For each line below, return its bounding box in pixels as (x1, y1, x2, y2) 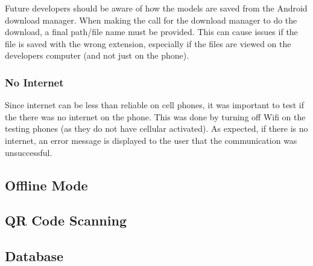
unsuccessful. (5, 146, 52, 158)
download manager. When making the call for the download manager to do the (5, 13, 297, 26)
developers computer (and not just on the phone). (5, 49, 189, 62)
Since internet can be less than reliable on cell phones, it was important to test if (5, 99, 304, 111)
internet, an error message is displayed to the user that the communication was (5, 134, 297, 146)
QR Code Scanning (5, 211, 127, 230)
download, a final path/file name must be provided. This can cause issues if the (5, 25, 298, 38)
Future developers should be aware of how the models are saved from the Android (5, 2, 308, 14)
